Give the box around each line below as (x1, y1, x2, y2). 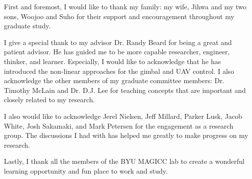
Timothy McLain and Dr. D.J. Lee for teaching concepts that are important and (4, 85, 246, 95)
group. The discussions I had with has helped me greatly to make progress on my (4, 130, 249, 140)
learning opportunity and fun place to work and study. (4, 165, 168, 176)
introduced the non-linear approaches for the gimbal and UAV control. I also (4, 66, 234, 76)
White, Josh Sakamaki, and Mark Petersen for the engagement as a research (4, 120, 233, 131)
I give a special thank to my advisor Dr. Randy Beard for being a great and (4, 37, 232, 47)
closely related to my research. (4, 94, 95, 105)
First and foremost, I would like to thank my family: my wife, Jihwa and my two (4, 1, 247, 11)
